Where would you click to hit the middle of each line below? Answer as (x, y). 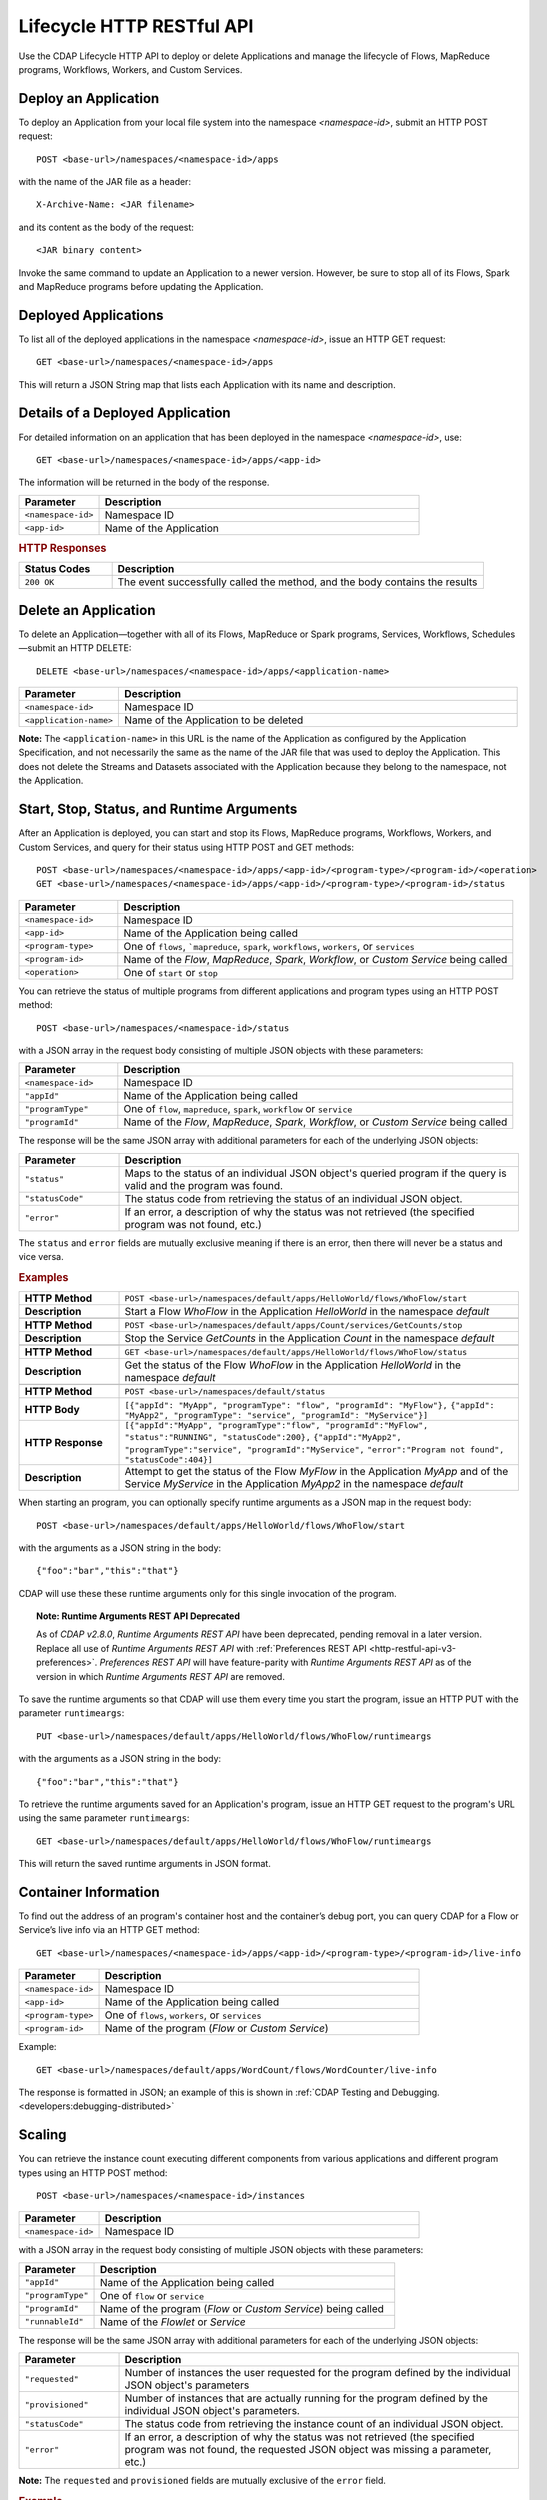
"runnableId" (54, 2321)
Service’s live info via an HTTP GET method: (109, 1930)
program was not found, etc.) (193, 1224)
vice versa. (41, 1257)
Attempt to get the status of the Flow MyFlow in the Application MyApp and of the (316, 1472)
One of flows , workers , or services (183, 2015)
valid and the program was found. (204, 1185)
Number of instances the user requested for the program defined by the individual (317, 2373)
